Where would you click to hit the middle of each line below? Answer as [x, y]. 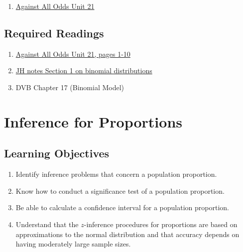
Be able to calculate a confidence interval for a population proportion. [122, 207]
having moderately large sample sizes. [73, 244]
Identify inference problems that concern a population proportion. [116, 174]
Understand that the [47, 224]
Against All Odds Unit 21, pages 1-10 [73, 54]
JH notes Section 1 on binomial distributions [84, 70]
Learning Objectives [57, 153]
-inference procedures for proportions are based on [161, 224]
